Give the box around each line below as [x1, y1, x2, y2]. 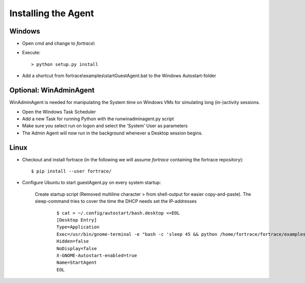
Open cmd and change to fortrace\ [22, 41, 95, 47]
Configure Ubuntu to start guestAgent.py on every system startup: [22, 180, 161, 186]
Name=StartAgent [56, 260, 97, 266]
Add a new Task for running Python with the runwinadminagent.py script [22, 116, 174, 122]
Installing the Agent [9, 8, 94, 19]
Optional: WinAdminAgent [9, 86, 95, 95]
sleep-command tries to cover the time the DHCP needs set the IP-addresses [35, 198, 197, 204]
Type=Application [56, 224, 100, 230]
